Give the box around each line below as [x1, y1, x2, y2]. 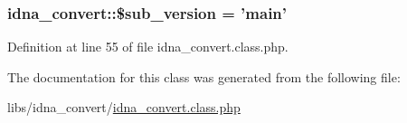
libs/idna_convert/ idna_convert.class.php [7, 98, 241, 117]
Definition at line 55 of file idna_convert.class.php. [7, 37, 289, 56]
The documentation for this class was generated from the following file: [7, 67, 401, 86]
